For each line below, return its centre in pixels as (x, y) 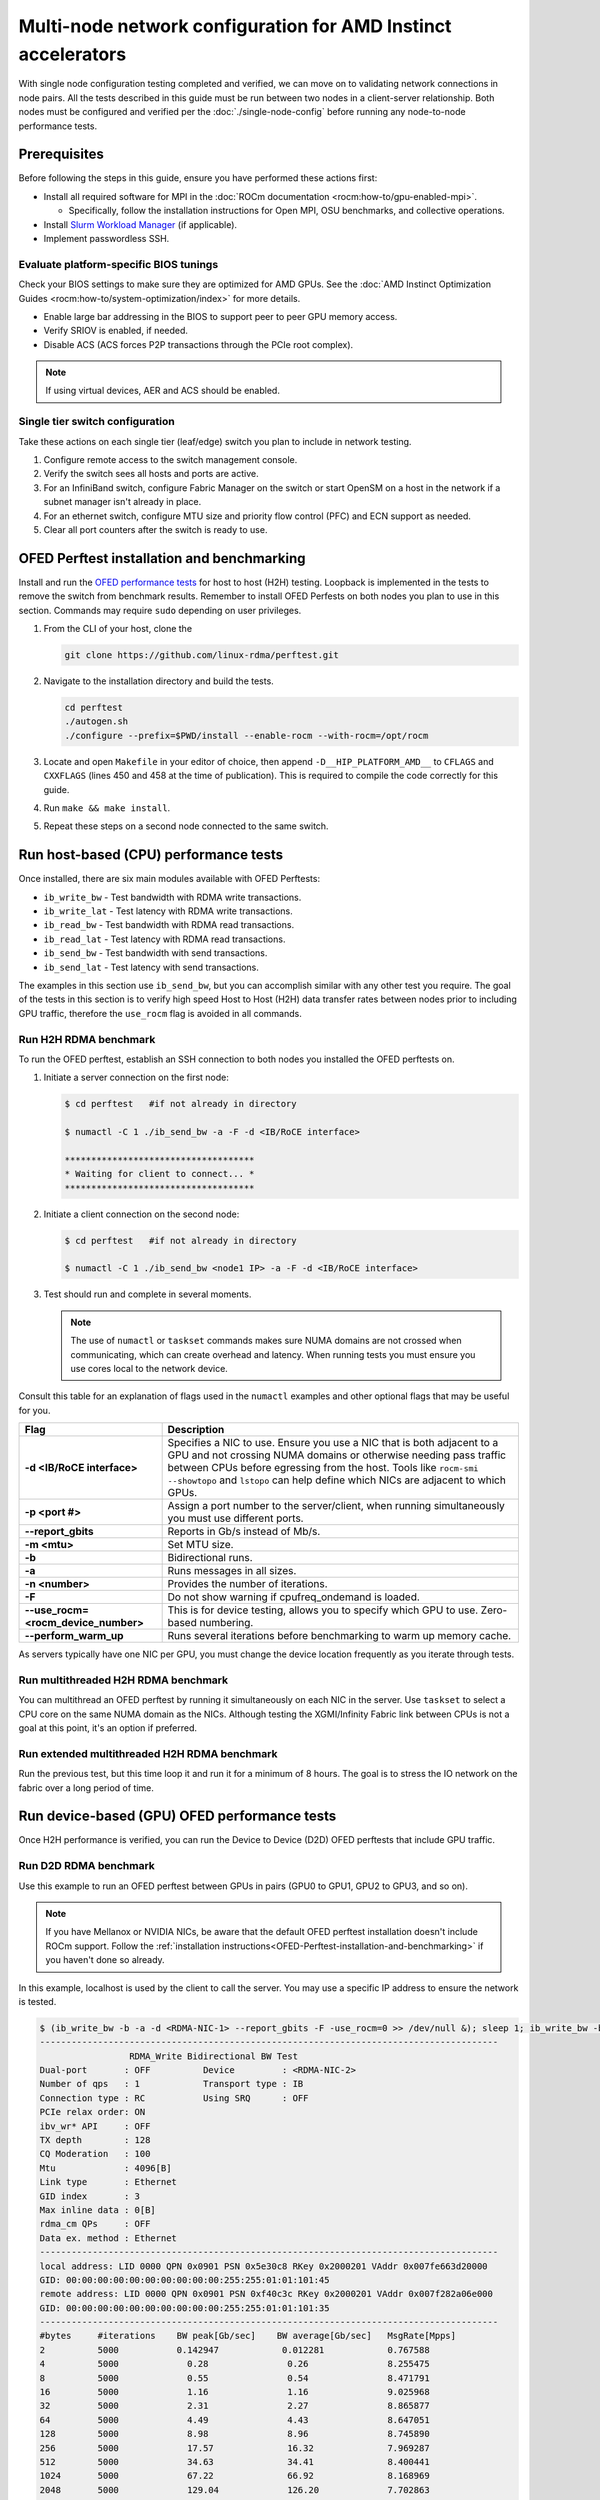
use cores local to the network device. (149, 1368)
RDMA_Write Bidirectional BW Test (213, 2056)
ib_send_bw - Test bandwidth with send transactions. (155, 953)
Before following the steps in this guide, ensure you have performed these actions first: (198, 178)
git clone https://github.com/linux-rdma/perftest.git (201, 655)
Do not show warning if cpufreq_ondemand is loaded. (293, 1597)
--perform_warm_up (74, 1636)
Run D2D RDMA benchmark (86, 1866)
